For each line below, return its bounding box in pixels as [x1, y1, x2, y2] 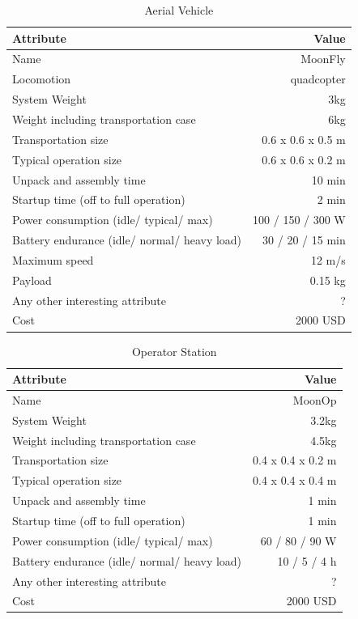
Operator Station [131, 342, 217, 359]
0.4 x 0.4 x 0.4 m [253, 472, 337, 489]
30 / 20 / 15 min [262, 231, 346, 248]
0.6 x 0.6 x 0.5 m [262, 130, 346, 147]
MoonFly [300, 50, 346, 67]
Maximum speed [12, 251, 94, 268]
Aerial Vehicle [144, 2, 214, 18]
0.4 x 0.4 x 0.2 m [253, 452, 337, 468]
